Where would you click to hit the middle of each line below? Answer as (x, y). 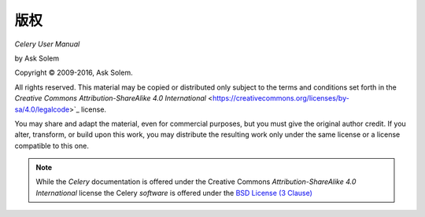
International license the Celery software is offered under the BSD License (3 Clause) (174, 193)
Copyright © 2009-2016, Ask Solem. (74, 73)
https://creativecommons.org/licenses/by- (281, 98)
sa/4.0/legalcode (42, 109)
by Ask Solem (37, 58)
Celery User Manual (47, 44)
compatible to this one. (52, 145)
